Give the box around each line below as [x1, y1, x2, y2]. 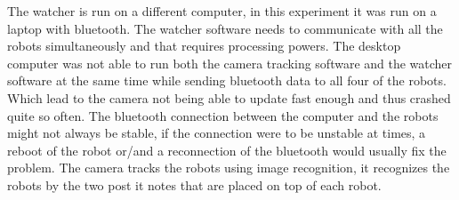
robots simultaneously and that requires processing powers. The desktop [7, 36, 401, 55]
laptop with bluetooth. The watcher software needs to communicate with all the [7, 19, 443, 37]
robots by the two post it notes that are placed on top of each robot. [7, 175, 382, 194]
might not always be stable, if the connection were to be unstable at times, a [7, 124, 426, 142]
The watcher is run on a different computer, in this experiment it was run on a [7, 2, 437, 20]
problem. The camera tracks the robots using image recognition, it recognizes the [7, 158, 450, 177]
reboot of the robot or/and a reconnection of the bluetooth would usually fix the [7, 140, 447, 159]
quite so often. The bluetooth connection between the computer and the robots [7, 106, 439, 124]
